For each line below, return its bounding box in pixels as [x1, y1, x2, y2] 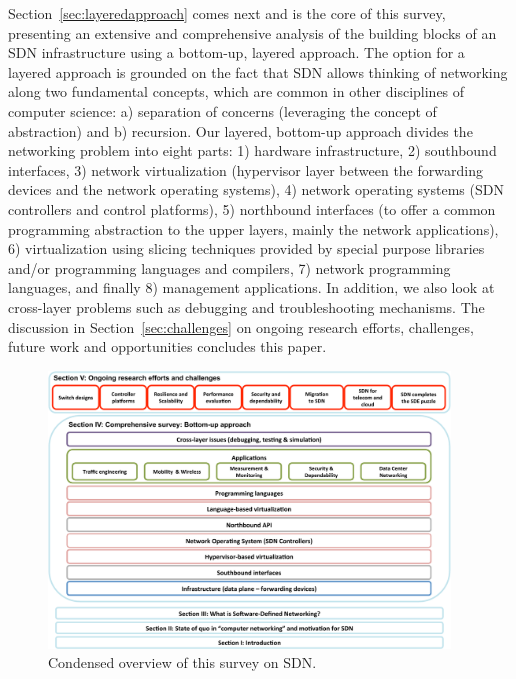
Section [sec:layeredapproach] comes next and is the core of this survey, [8, 3, 446, 23]
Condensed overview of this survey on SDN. [48, 652, 317, 673]
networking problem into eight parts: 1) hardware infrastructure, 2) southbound [8, 140, 497, 161]
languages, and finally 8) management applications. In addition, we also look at [8, 277, 495, 298]
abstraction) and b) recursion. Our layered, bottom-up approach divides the [8, 120, 473, 141]
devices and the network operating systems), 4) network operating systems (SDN [8, 179, 504, 200]
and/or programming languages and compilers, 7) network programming [8, 257, 451, 278]
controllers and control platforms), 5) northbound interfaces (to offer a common [8, 198, 496, 219]
